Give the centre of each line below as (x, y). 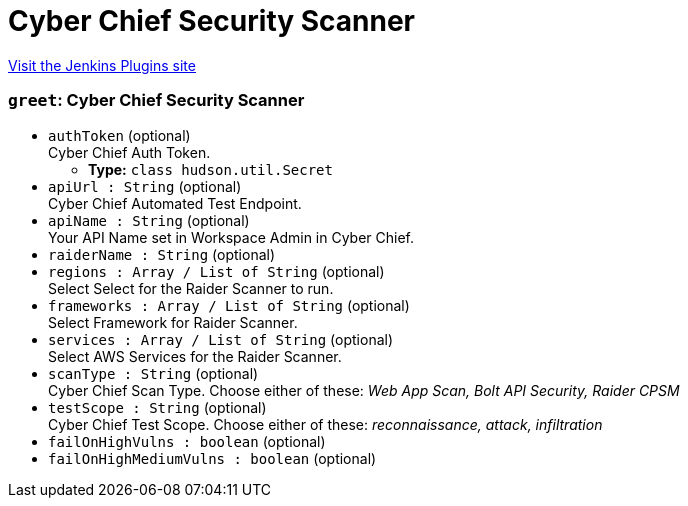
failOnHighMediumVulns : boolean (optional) (212, 458)
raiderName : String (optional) (162, 254)
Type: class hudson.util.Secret (210, 169)
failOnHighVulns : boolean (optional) (187, 441)
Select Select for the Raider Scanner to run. (191, 288)
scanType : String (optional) (153, 373)
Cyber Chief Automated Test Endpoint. (175, 203)
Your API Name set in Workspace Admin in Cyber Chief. (231, 237)
